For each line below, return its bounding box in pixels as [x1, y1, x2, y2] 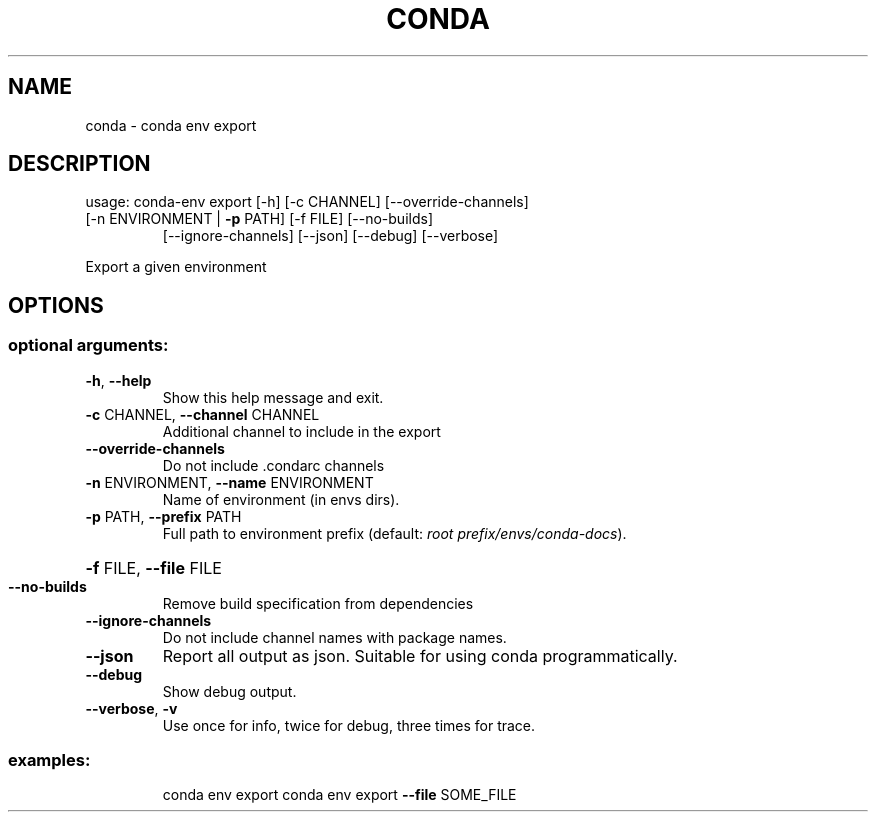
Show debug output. [162, 682, 297, 700]
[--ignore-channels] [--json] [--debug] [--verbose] [162, 227, 499, 245]
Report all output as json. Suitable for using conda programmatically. [162, 645, 678, 666]
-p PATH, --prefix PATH [85, 507, 242, 525]
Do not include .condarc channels [162, 456, 385, 474]
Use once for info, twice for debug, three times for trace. [162, 716, 536, 734]
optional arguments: [8, 335, 169, 356]
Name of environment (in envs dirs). [162, 490, 400, 508]
